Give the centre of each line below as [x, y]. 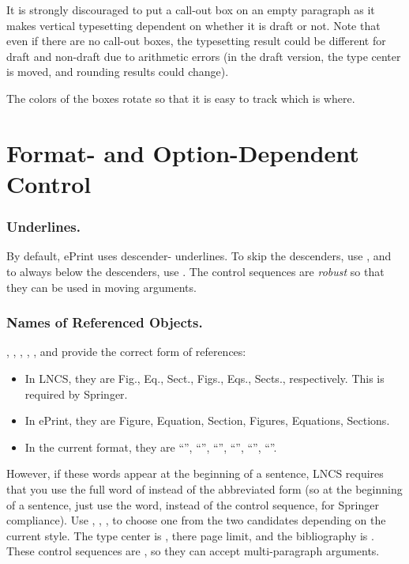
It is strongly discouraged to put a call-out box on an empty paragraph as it [191, 9]
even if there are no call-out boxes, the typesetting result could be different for [196, 41]
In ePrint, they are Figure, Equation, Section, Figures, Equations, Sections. [207, 420]
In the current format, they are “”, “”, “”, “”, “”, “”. [151, 447]
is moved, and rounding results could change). [118, 72]
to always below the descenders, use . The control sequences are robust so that [195, 271]
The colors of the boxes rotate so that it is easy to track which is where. [181, 98]
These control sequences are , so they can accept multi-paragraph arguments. [193, 551]
